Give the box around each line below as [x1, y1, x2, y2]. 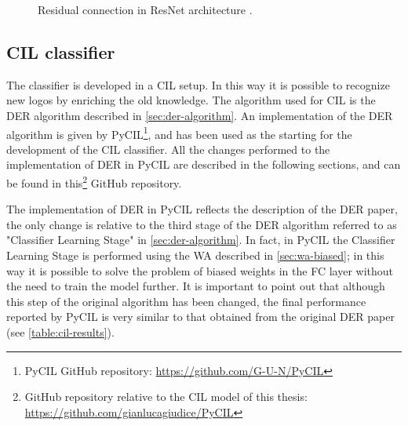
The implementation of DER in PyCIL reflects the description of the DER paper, [6, 201, 398, 217]
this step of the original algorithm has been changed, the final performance [6, 293, 366, 309]
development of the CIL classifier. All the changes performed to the [6, 140, 330, 157]
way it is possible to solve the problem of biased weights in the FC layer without [6, 262, 394, 279]
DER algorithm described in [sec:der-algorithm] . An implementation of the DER [6, 107, 393, 123]
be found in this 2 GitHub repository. [6, 173, 182, 191]
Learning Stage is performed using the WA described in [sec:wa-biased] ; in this [6, 247, 384, 264]
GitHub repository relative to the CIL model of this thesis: [24, 388, 308, 405]
